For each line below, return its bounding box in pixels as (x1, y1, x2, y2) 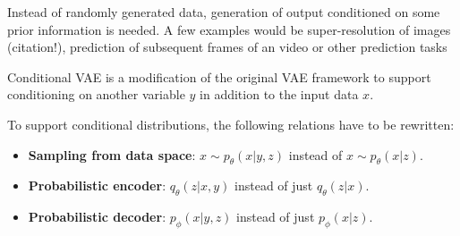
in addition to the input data (200, 85, 359, 104)
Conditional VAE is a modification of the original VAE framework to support (7, 67, 431, 86)
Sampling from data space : (28, 145, 196, 164)
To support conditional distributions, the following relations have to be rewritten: (7, 114, 455, 133)
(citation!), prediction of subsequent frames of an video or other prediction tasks (7, 38, 447, 56)
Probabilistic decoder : (28, 207, 166, 226)
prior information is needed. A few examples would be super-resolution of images (7, 20, 451, 38)
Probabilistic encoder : (28, 176, 166, 195)
